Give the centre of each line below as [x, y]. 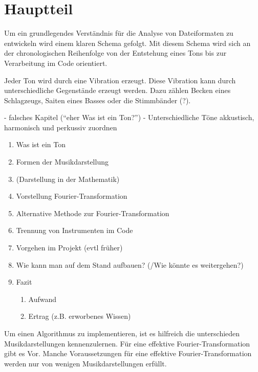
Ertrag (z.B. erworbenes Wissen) [80, 316]
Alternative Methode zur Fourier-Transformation [93, 213]
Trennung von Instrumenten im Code [74, 230]
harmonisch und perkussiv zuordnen [61, 127]
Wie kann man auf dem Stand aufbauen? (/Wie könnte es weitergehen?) [130, 264]
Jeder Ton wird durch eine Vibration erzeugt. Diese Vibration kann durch [120, 80]
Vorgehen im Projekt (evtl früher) [69, 248]
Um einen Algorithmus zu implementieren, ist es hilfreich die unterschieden [122, 333]
